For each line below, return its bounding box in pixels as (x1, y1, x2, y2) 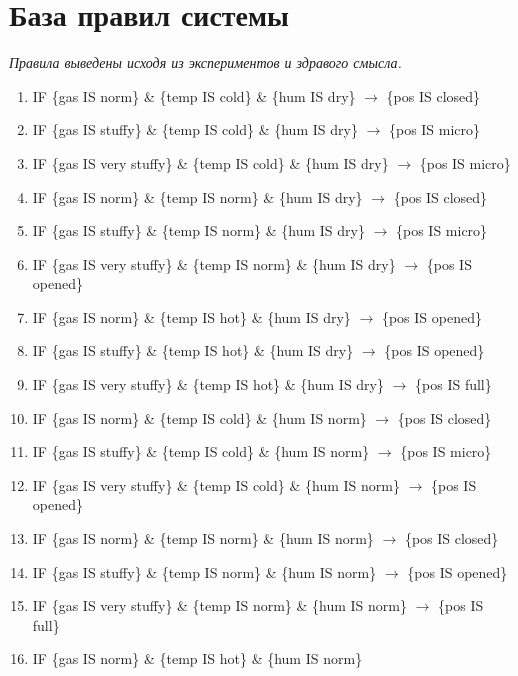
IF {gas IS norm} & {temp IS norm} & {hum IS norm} (32, 528, 374, 549)
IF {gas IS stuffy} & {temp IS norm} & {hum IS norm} (32, 561, 377, 582)
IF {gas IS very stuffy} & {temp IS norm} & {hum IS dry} (32, 253, 396, 274)
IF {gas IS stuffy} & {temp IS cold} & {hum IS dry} (32, 119, 358, 140)
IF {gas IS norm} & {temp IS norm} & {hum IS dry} (32, 186, 363, 207)
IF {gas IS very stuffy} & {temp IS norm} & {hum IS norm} (32, 595, 407, 616)
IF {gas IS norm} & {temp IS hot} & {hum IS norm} (32, 648, 363, 669)
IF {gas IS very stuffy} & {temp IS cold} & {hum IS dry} (32, 152, 389, 173)
